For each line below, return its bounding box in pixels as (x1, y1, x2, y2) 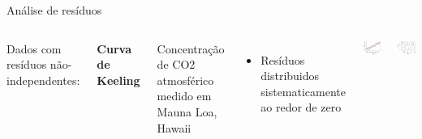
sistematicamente (261, 82, 347, 99)
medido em (157, 87, 212, 104)
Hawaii (157, 119, 192, 136)
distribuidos (261, 67, 320, 84)
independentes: (6, 71, 80, 88)
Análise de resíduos (6, 2, 102, 18)
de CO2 (157, 56, 196, 73)
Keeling (97, 71, 140, 88)
